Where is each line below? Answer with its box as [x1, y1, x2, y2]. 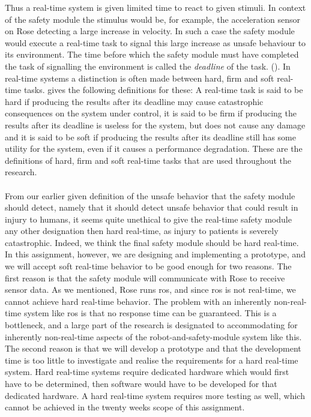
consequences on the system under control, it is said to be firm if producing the [5, 107, 297, 119]
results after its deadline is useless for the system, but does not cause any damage [5, 118, 306, 131]
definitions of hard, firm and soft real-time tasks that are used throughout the [5, 154, 292, 166]
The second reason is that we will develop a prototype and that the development [5, 342, 301, 355]
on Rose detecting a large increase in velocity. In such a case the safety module [5, 25, 295, 37]
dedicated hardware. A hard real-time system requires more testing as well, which [5, 389, 305, 401]
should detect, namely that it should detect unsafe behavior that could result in [5, 201, 298, 214]
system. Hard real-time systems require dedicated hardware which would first [5, 365, 289, 378]
